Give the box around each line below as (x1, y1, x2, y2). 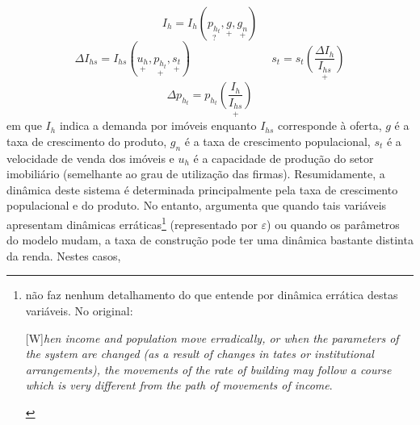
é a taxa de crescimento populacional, (184, 132, 371, 149)
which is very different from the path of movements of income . (25, 377, 333, 394)
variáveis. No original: (25, 302, 133, 319)
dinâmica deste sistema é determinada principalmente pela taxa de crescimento (6, 181, 398, 198)
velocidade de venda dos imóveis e (6, 149, 174, 166)
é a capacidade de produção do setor (193, 149, 374, 166)
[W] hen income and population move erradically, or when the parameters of (25, 329, 399, 346)
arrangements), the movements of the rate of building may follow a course (25, 360, 392, 377)
